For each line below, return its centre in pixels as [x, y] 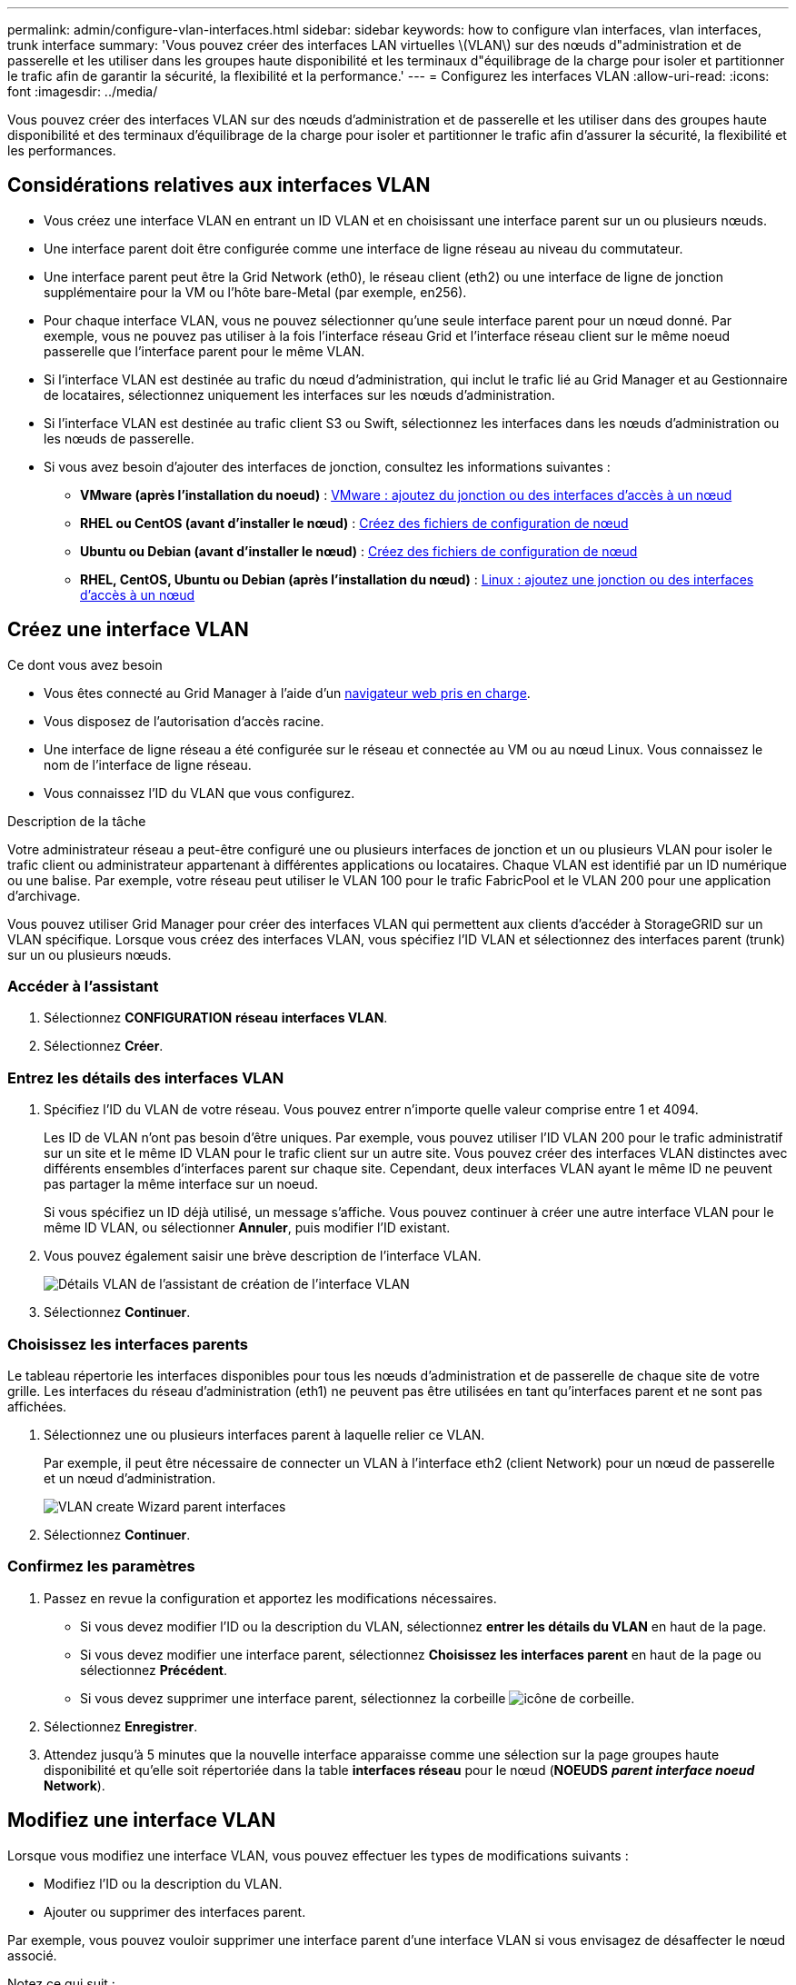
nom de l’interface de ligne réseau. [148, 764]
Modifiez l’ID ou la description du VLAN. [163, 1883]
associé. [32, 1955]
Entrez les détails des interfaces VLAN [146, 1077]
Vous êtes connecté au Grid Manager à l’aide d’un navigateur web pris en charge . [287, 693]
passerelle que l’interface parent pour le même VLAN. [204, 351]
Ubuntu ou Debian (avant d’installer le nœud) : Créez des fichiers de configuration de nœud [359, 551]
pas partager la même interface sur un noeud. [181, 1184]
